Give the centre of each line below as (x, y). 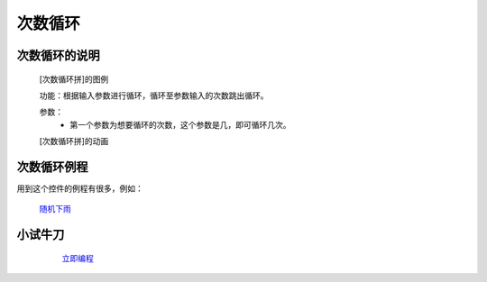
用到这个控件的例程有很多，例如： (80, 188)
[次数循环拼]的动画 (74, 141)
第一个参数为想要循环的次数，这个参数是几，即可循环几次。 (180, 124)
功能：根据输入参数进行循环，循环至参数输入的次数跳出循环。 (154, 96)
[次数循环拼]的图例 (74, 79)
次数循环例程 (52, 167)
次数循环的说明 (58, 55)
